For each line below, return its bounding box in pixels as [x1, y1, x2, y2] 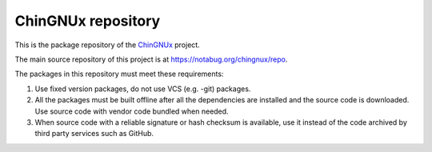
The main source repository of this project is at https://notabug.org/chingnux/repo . [14, 54, 288, 64]
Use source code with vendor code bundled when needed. [34, 106, 229, 116]
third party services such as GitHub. [34, 129, 154, 138]
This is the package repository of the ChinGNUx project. [14, 40, 200, 50]
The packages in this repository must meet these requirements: [14, 69, 224, 79]
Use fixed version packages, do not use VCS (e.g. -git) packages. [34, 84, 251, 94]
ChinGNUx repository [14, 12, 161, 30]
